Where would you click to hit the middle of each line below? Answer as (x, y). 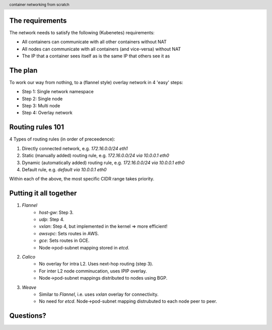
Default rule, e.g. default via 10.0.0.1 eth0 (64, 169)
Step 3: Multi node (41, 106)
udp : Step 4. (52, 220)
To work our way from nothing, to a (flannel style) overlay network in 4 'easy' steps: (96, 82)
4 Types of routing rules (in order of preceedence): (62, 139)
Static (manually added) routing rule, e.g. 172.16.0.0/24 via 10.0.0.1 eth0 (96, 156)
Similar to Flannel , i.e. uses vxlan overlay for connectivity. (99, 294)
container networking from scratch (40, 5)
